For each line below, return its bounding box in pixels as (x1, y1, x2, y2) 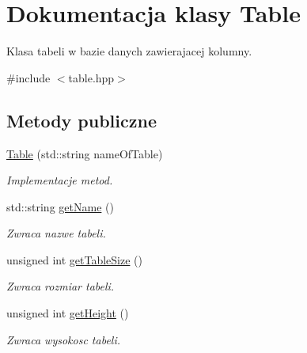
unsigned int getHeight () (6, 305, 129, 321)
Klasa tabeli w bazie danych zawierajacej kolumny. (6, 43, 252, 59)
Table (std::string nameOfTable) (6, 145, 163, 161)
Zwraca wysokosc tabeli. (6, 331, 121, 347)
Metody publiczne (6, 108, 157, 132)
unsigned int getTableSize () (6, 251, 142, 268)
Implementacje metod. (6, 172, 113, 188)
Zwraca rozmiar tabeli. (6, 278, 115, 294)
